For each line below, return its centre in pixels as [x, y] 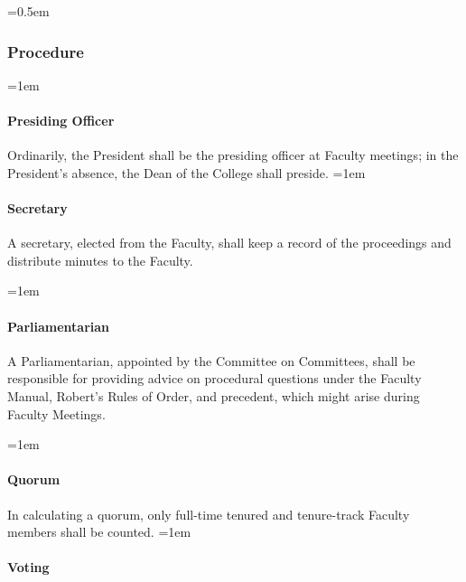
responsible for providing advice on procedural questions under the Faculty [214, 378]
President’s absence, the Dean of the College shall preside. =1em [186, 172]
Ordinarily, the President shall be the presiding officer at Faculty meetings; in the [233, 155]
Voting [28, 567]
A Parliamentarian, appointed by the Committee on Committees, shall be [211, 360]
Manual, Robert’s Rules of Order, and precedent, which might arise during [214, 395]
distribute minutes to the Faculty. [100, 260]
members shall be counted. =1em [99, 532]
